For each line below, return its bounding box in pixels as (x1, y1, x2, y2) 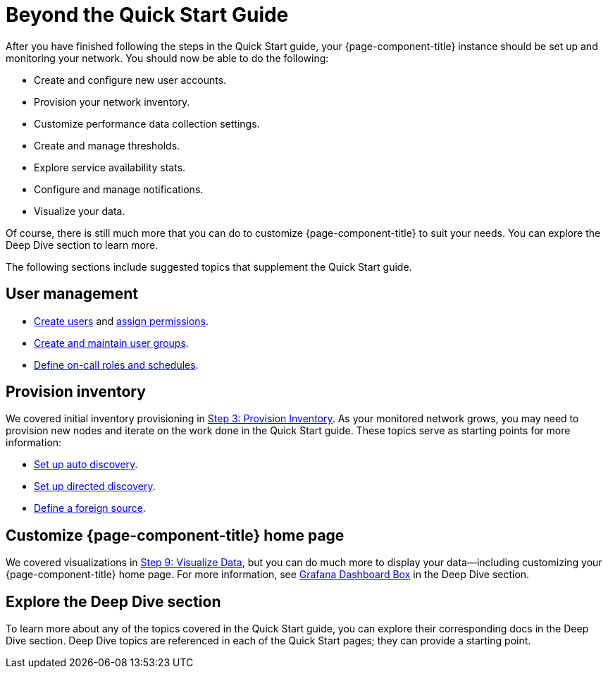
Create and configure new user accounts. (34, 73, 227, 86)
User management (6, 285, 139, 303)
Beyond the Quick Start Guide (6, 3, 289, 27)
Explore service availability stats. (34, 161, 186, 173)
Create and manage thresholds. (34, 139, 180, 152)
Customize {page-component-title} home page (6, 526, 345, 544)
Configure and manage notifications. (34, 183, 204, 195)
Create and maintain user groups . (34, 336, 189, 349)
